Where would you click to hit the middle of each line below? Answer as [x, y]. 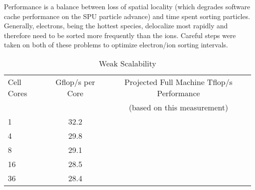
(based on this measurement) [178, 107]
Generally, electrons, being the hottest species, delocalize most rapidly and [116, 26]
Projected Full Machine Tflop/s [178, 82]
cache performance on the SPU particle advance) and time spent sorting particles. [127, 16]
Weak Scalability [127, 63]
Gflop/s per [75, 82]
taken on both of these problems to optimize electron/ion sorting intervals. [116, 45]
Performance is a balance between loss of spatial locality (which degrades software [127, 6]
